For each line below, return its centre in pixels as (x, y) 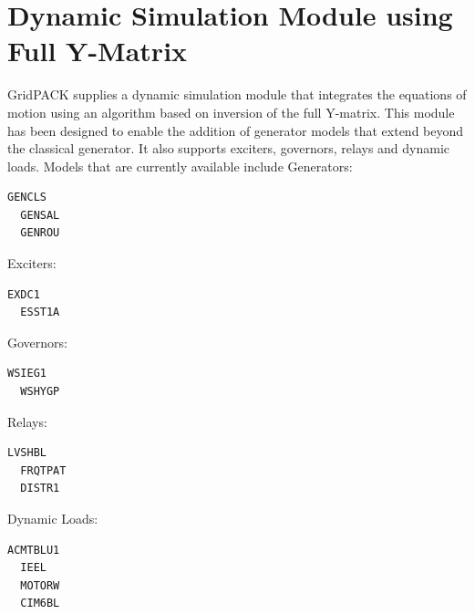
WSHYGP (40, 392)
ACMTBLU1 (34, 550)
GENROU (40, 233)
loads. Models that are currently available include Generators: (180, 166)
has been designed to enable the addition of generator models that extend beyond (236, 130)
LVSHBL (27, 453)
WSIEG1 (27, 374)
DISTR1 (40, 489)
